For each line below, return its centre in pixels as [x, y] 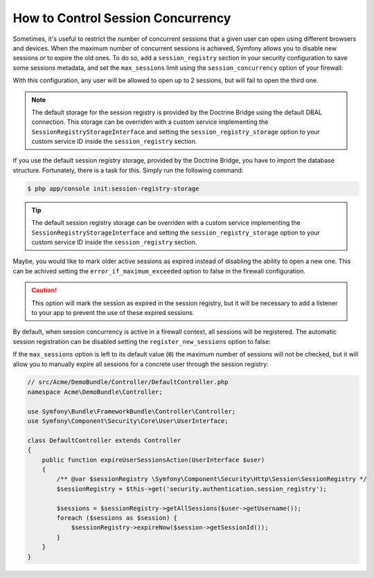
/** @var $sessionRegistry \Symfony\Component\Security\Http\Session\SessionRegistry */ [212, 479]
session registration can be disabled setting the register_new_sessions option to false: [142, 341]
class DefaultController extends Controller [104, 440]
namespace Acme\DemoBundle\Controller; [95, 392]
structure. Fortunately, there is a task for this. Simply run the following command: [128, 170]
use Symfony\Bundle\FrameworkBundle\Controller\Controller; [132, 411]
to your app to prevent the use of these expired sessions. [113, 312]
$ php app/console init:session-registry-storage [113, 188]
